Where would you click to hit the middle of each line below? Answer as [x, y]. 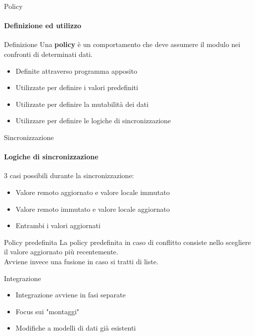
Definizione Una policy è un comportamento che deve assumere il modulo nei [122, 44]
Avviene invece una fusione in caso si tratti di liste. [81, 261]
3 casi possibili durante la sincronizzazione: [69, 175]
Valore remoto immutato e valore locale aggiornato [93, 209]
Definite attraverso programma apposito [76, 71]
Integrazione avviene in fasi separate [71, 295]
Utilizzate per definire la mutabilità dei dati [82, 104]
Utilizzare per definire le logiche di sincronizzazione [93, 120]
